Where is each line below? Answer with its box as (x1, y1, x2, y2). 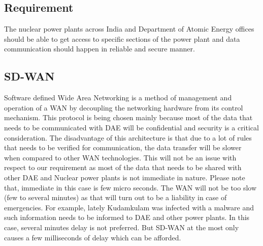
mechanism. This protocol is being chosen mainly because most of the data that (4, 112, 253, 123)
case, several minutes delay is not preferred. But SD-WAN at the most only (4, 222, 239, 232)
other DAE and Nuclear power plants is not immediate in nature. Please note (4, 172, 245, 182)
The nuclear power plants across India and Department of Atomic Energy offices (4, 23, 254, 34)
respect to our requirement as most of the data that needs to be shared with (4, 162, 242, 173)
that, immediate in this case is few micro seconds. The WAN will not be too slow (4, 182, 257, 193)
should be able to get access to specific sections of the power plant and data (4, 33, 240, 44)
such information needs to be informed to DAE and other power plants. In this (4, 212, 250, 223)
